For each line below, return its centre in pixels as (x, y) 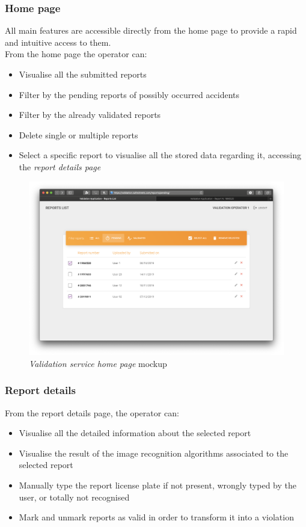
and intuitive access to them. (58, 42)
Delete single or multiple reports (78, 134)
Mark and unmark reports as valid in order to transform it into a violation (156, 517)
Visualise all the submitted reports (83, 74)
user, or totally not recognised (74, 497)
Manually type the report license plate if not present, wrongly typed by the (158, 485)
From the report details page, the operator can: (92, 412)
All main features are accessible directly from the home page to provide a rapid (151, 30)
